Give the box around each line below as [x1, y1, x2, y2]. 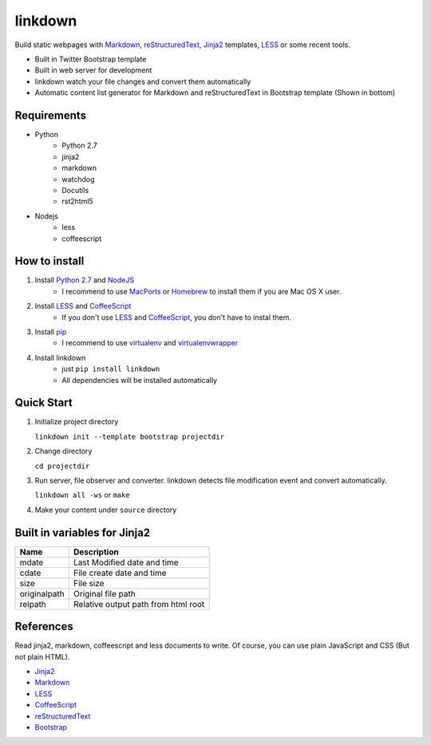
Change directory [34, 447, 93, 456]
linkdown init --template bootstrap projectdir [34, 432, 225, 441]
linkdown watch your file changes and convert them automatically [34, 77, 251, 86]
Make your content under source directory [34, 505, 177, 514]
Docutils [61, 185, 89, 195]
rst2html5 [61, 196, 93, 207]
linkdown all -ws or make [34, 491, 131, 500]
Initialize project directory [34, 417, 119, 427]
